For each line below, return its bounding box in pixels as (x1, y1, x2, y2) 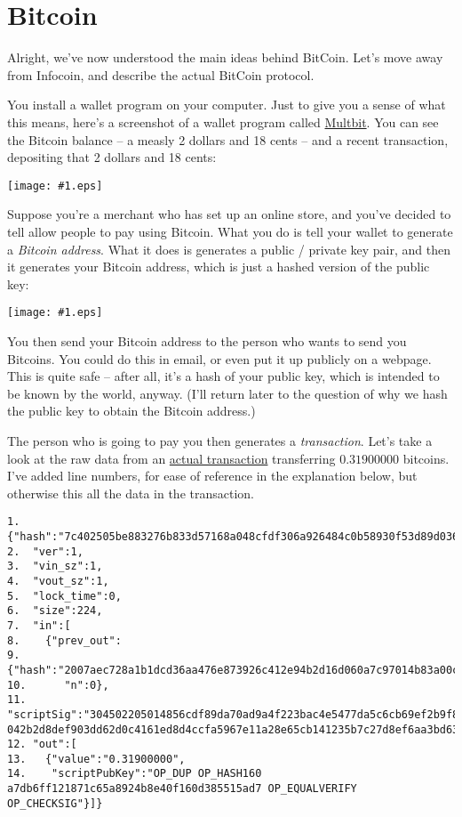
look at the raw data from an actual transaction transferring (7, 449, 336, 467)
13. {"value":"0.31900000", (7, 752, 186, 765)
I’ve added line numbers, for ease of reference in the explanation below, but (7, 466, 418, 485)
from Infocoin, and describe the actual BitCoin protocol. (7, 65, 315, 84)
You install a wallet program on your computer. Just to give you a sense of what (7, 95, 446, 114)
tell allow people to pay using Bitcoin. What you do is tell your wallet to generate (7, 222, 453, 240)
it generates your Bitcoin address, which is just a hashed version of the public (7, 257, 430, 276)
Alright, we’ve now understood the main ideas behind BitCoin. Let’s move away (7, 48, 443, 67)
